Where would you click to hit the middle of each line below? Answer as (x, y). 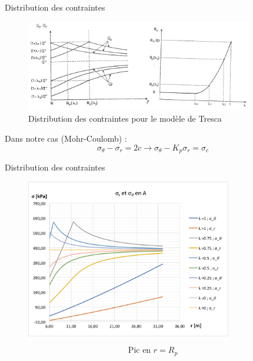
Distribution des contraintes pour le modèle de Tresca (125, 118)
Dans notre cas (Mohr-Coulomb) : (66, 138)
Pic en (139, 351)
